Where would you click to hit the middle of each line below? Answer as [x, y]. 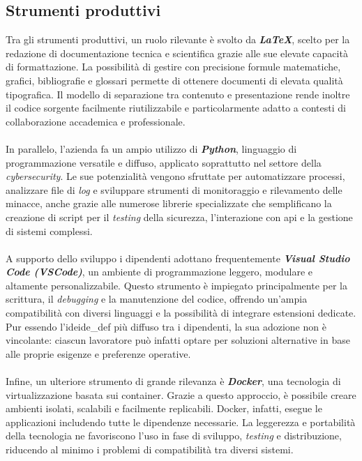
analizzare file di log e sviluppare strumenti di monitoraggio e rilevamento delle [174, 189]
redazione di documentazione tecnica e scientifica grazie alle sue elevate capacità [177, 53]
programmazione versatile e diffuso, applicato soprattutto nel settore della [164, 162]
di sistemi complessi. [49, 230]
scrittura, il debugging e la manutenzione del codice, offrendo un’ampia [157, 299]
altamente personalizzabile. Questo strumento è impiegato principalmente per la [176, 285]
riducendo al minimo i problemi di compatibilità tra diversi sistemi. [150, 449]
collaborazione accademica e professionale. [96, 121]
